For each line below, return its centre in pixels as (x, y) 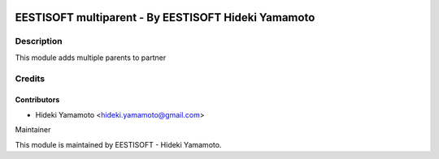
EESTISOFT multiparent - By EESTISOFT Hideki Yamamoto (165, 17)
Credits (30, 79)
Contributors (37, 100)
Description (39, 41)
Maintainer (33, 130)
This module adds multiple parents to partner (91, 58)
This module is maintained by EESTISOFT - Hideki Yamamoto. (118, 144)
